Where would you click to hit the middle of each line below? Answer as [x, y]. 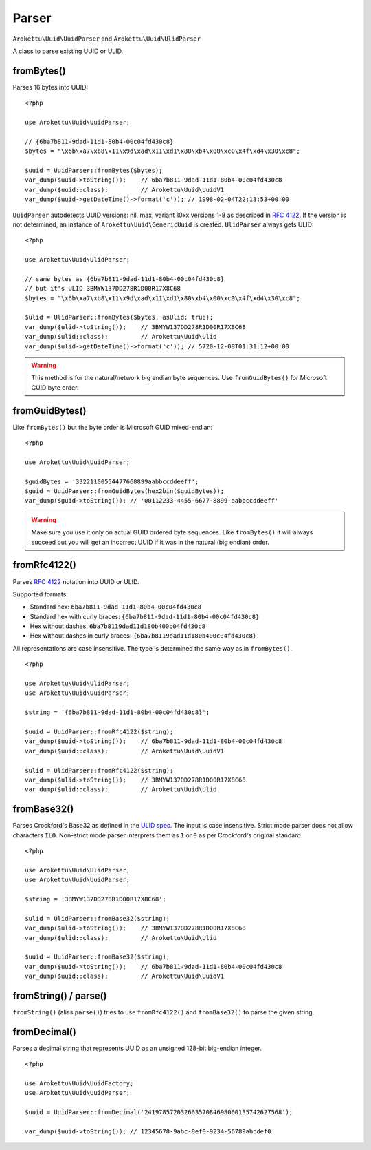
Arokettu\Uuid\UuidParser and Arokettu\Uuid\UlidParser [107, 39]
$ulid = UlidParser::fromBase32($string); [98, 918]
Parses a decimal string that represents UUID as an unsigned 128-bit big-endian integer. [137, 1048]
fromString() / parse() [60, 995]
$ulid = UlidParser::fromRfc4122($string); [99, 770]
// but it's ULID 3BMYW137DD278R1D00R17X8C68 [103, 289]
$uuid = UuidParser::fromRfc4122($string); [99, 731]
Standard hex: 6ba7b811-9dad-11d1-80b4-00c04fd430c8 [116, 607]
